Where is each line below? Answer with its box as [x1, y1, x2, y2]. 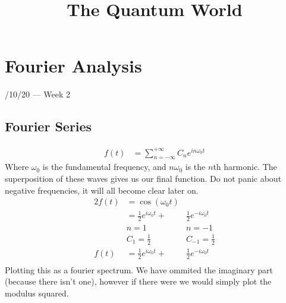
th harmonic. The [213, 160, 277, 173]
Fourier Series [5, 117, 92, 135]
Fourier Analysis [5, 53, 142, 78]
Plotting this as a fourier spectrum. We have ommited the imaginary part [5, 263, 273, 276]
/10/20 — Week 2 [5, 88, 71, 100]
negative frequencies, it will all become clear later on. [5, 184, 199, 196]
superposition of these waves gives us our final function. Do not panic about [5, 172, 282, 185]
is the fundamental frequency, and [42, 160, 166, 173]
